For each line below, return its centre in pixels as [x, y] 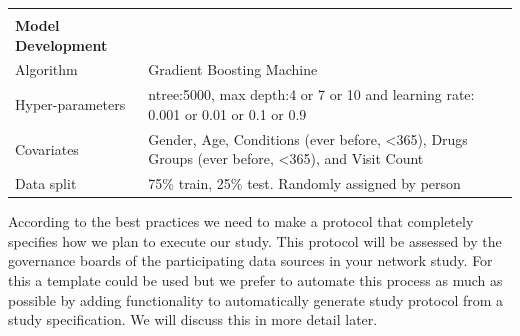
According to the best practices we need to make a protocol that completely [241, 221]
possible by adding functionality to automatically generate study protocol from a [256, 299]
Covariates [47, 148]
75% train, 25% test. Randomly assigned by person [304, 183]
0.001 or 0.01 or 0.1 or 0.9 [227, 113]
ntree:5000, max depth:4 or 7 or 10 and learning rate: [311, 94]
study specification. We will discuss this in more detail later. [193, 319]
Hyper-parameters [70, 104]
